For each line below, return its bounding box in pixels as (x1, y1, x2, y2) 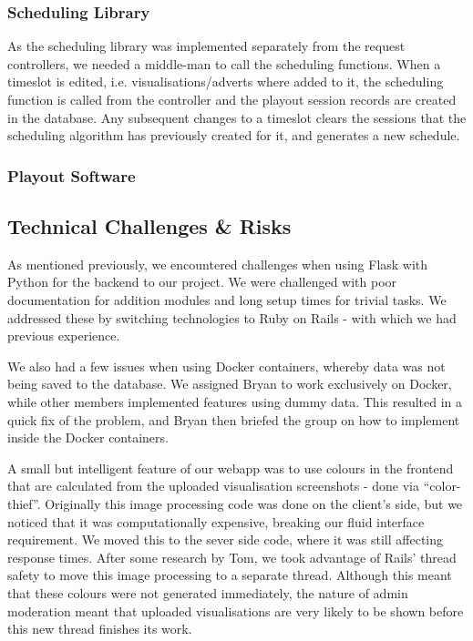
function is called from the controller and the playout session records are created (7, 90, 457, 108)
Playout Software (7, 164, 136, 187)
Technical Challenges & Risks (7, 212, 292, 240)
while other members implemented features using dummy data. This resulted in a (7, 392, 463, 411)
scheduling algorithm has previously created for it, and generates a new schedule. (7, 126, 460, 145)
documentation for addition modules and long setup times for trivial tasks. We (7, 290, 447, 310)
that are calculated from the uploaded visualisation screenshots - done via (7, 476, 420, 495)
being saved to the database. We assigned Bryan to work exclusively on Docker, (7, 374, 452, 393)
